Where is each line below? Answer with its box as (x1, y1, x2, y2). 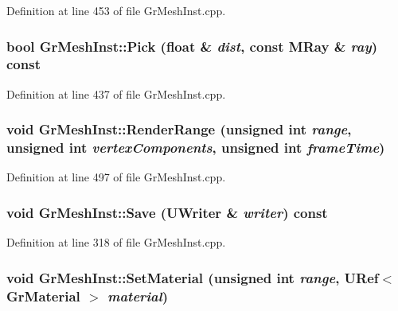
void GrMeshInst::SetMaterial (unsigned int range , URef (6, 267, 379, 287)
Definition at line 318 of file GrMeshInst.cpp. (6, 234, 226, 251)
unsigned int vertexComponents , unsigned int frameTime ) (6, 138, 385, 157)
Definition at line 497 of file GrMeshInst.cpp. (6, 169, 226, 185)
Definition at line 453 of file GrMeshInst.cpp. (6, 2, 226, 18)
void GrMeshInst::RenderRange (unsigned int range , (6, 119, 352, 139)
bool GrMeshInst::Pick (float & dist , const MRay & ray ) (6, 36, 378, 56)
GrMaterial (6, 286, 80, 305)
